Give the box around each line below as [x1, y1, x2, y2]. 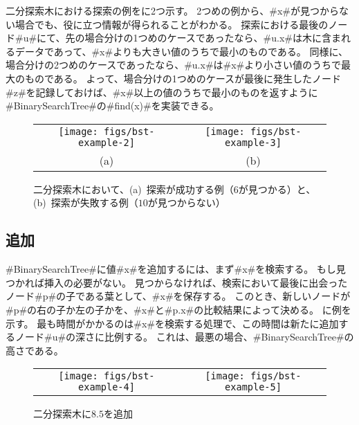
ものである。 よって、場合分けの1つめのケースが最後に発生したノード [24, 71, 341, 85]
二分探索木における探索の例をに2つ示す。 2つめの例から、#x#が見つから [6, 3, 339, 17]
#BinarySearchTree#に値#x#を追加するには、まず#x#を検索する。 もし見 [6, 262, 346, 276]
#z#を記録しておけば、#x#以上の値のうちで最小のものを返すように [6, 84, 318, 99]
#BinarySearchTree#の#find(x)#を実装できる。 [6, 98, 219, 113]
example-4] [78, 381, 135, 393]
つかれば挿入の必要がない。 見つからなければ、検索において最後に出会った [6, 275, 348, 289]
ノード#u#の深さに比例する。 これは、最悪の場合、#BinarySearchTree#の [15, 329, 354, 344]
